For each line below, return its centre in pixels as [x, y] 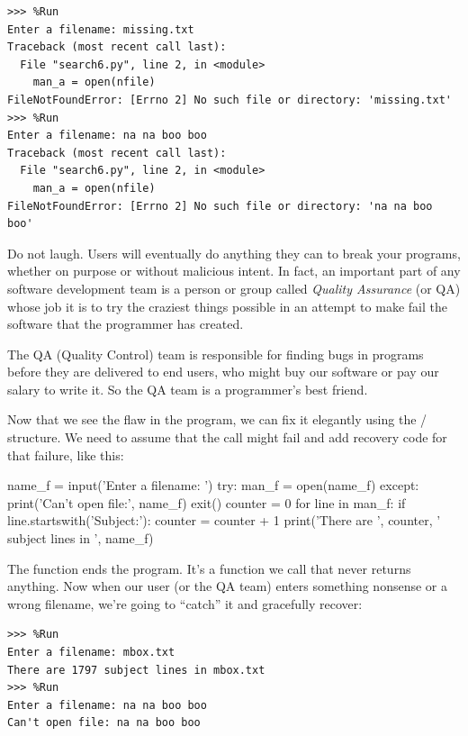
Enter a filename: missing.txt [101, 29]
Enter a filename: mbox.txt [91, 652]
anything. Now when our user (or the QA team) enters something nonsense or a [227, 586]
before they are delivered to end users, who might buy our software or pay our [223, 372]
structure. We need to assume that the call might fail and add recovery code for [227, 437]
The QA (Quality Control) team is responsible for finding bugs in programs [216, 354]
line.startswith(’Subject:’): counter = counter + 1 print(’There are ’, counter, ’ [224, 520]
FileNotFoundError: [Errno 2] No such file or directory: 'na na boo [220, 206]
